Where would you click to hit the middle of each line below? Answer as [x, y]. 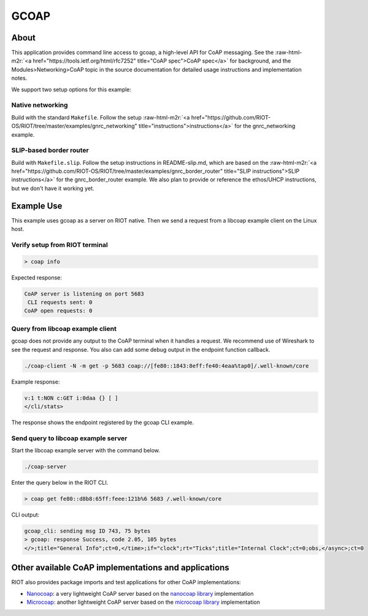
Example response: [36, 382]
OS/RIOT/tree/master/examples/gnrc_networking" [74, 126]
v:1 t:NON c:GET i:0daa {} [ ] [71, 398]
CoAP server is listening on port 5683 [84, 294]
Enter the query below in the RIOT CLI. [60, 483]
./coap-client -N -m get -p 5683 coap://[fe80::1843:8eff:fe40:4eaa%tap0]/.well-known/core [167, 366]
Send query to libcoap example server [69, 438]
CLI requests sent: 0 [60, 302]
